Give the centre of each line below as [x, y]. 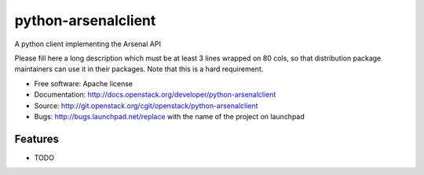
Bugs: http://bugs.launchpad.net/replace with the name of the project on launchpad [170, 116]
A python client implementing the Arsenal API [88, 44]
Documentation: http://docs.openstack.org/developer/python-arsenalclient [155, 95]
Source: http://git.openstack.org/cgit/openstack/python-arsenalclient [146, 105]
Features [37, 139]
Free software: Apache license [84, 83]
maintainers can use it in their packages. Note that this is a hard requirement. [139, 69]
